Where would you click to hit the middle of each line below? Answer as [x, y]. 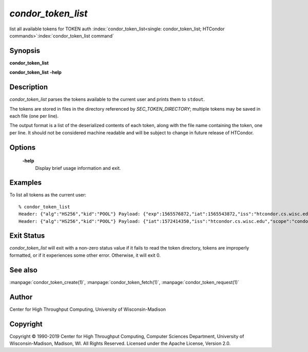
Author [21, 297]
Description [29, 87]
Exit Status [27, 236]
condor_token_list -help [35, 73]
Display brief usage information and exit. [78, 168]
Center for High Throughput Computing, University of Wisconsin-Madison [88, 309]
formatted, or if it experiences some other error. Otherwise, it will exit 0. [85, 255]
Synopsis [25, 51]
